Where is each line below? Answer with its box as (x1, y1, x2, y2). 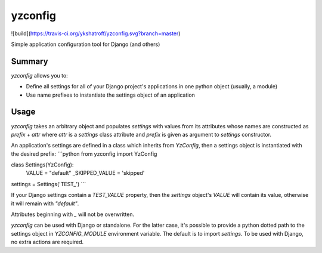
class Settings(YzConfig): (11, 161, 74, 168)
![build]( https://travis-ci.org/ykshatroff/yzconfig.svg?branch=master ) (11, 30, 181, 37)
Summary (11, 56, 48, 66)
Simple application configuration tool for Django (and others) (11, 41, 160, 48)
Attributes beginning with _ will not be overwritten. (11, 211, 134, 218)
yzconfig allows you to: (11, 72, 68, 79)
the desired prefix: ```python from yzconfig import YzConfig (11, 150, 157, 158)
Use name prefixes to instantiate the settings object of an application (26, 91, 195, 98)
